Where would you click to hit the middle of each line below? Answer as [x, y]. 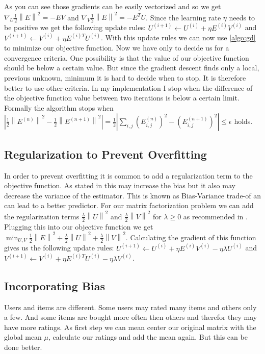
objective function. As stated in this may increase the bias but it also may [120, 185]
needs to [242, 17]
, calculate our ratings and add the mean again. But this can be [148, 337]
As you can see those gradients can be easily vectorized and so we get [113, 6]
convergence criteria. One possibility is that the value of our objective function [127, 57]
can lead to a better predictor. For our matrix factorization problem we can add [129, 205]
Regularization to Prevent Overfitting [105, 154]
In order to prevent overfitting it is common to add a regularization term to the [128, 175]
